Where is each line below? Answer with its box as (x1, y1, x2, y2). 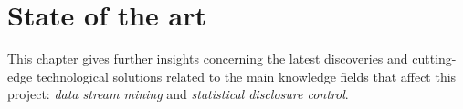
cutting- (412, 49, 457, 68)
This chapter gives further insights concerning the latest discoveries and (7, 49, 408, 68)
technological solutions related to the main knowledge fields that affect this (36, 66, 457, 85)
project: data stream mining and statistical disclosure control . (7, 84, 349, 104)
